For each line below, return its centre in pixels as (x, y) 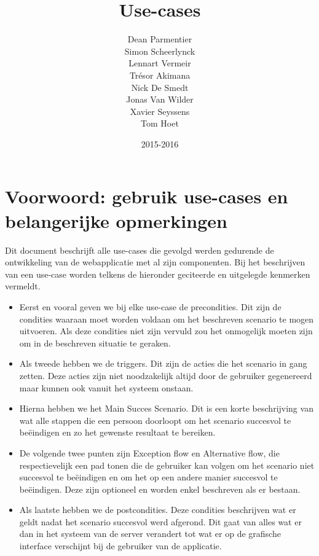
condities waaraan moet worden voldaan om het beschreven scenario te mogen (167, 319)
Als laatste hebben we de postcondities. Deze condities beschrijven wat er (158, 510)
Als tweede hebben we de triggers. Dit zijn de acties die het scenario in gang (163, 363)
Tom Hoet (160, 123)
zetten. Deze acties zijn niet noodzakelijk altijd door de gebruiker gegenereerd (166, 375)
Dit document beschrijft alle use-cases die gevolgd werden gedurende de (140, 250)
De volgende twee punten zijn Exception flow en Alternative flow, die (149, 452)
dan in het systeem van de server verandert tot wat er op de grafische (150, 534)
